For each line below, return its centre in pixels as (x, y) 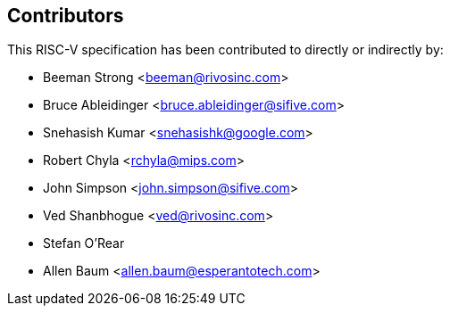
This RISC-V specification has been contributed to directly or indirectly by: (225, 50)
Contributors (66, 16)
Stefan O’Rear (84, 243)
